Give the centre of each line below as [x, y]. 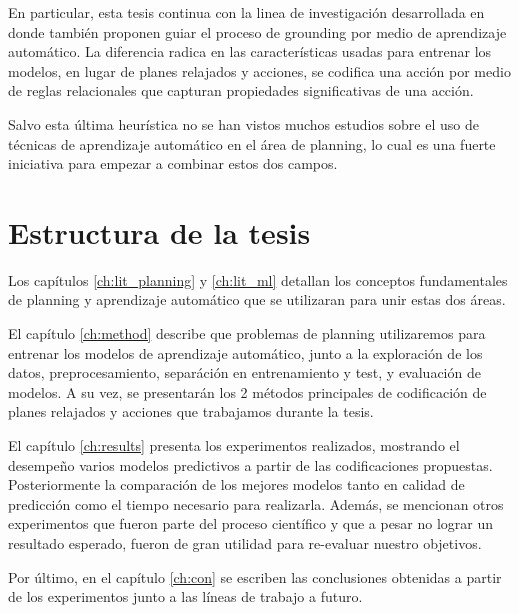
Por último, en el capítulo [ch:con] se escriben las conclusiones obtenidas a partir [255, 576]
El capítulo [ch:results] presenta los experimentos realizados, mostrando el [234, 445]
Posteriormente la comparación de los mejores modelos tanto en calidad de [236, 484]
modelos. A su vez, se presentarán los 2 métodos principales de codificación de [247, 391]
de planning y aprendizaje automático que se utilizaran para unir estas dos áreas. [257, 299]
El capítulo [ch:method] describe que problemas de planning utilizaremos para [247, 333]
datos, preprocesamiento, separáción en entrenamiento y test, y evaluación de [244, 372]
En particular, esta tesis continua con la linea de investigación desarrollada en [246, 12]
